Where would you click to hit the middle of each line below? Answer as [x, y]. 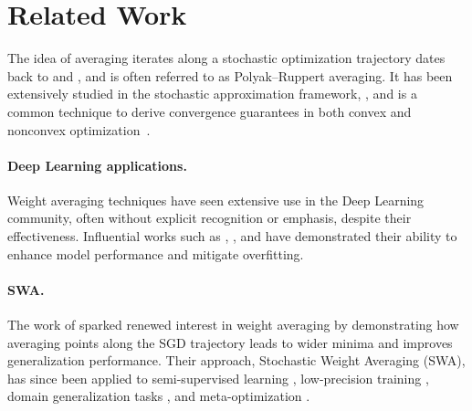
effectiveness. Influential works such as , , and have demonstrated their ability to [232, 236]
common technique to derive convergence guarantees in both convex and [210, 111]
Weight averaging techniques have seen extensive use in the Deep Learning [216, 200]
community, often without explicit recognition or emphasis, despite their [210, 218]
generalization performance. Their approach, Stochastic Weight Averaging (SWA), [236, 360]
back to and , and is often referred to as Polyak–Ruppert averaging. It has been [230, 75]
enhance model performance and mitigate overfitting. [156, 253]
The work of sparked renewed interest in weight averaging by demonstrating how [233, 325]
